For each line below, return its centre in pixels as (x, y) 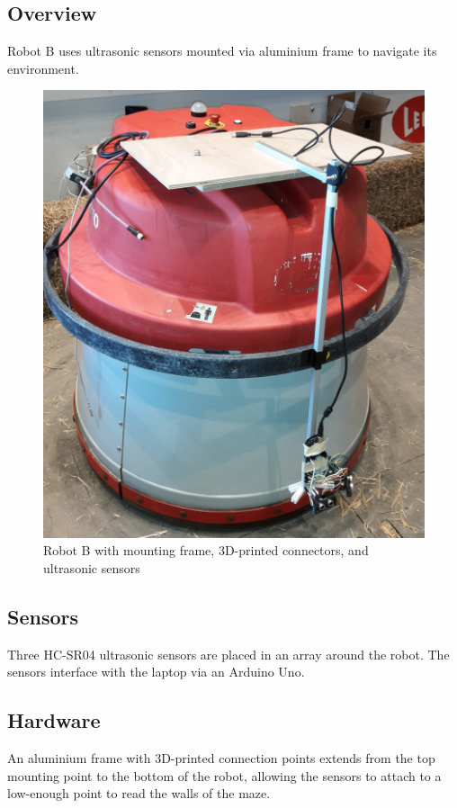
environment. (43, 68)
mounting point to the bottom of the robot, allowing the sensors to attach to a (224, 775)
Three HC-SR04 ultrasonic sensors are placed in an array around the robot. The (228, 654)
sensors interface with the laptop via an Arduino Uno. (156, 672)
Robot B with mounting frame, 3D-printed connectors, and (206, 550)
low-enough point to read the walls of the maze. (139, 793)
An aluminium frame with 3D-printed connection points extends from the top (221, 758)
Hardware (54, 720)
